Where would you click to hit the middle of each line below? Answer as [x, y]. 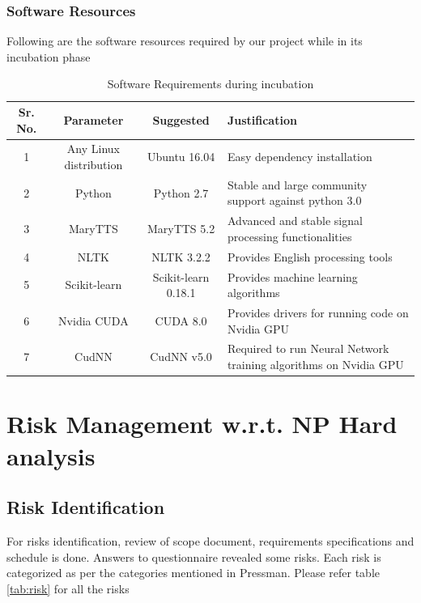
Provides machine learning [292, 276]
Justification [262, 119]
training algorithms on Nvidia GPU [315, 365]
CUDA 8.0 [181, 320]
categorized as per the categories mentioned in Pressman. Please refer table [193, 573]
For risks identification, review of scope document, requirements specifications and [210, 540]
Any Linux [93, 149]
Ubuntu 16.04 [181, 157]
